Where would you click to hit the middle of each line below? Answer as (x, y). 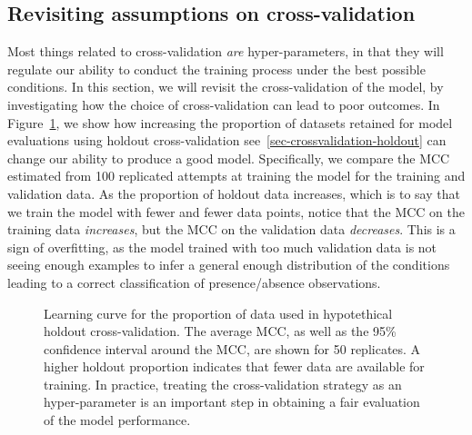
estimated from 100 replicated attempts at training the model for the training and (236, 176)
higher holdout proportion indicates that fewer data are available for (234, 366)
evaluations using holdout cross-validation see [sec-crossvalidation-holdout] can (227, 140)
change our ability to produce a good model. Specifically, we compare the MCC (229, 158)
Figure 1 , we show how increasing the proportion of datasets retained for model (230, 122)
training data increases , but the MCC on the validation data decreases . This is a (231, 229)
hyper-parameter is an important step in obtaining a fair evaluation (232, 402)
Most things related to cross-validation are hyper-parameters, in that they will (226, 51)
